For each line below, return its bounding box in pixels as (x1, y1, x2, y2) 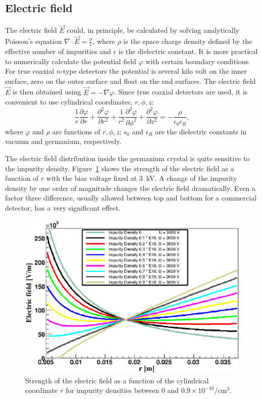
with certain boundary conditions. (145, 56, 251, 66)
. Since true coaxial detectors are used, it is (114, 86, 248, 97)
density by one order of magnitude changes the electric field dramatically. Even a (5, 182, 255, 193)
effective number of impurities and (5, 46, 111, 57)
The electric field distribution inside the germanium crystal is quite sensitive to (5, 153, 250, 163)
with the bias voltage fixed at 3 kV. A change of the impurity (46, 173, 237, 183)
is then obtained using (13, 86, 81, 97)
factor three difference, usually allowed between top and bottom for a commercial (5, 192, 257, 203)
